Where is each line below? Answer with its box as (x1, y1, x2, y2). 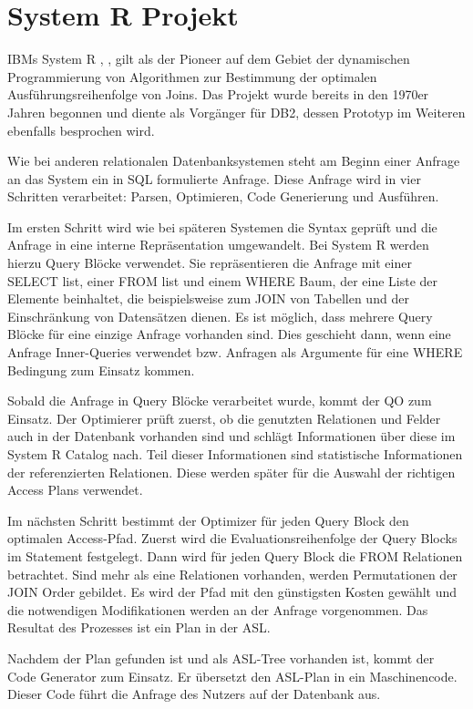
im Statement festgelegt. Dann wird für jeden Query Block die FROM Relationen (7, 546, 463, 565)
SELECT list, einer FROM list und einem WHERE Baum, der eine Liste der (7, 271, 438, 290)
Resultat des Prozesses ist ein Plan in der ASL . (7, 618, 271, 637)
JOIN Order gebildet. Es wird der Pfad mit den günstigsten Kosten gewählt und (7, 582, 458, 601)
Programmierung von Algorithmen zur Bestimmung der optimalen (7, 67, 377, 86)
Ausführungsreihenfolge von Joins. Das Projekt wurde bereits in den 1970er (7, 85, 429, 104)
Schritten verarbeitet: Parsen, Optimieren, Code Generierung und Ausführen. (7, 187, 439, 206)
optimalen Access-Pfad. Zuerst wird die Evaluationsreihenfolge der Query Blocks (7, 529, 458, 548)
